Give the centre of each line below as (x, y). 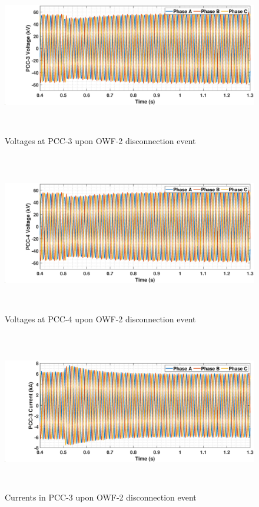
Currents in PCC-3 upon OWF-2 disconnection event (101, 497)
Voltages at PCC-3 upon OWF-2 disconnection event (100, 141)
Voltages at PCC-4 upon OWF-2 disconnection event (100, 318)
